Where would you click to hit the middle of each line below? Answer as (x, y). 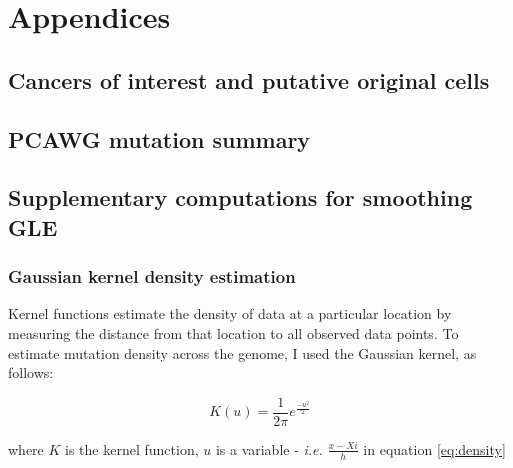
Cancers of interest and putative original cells (249, 79)
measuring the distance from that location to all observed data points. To (233, 332)
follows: (31, 372)
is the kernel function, (132, 448)
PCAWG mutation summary (159, 138)
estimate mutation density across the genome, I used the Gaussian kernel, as (242, 352)
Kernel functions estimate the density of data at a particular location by (230, 313)
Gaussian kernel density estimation (152, 276)
